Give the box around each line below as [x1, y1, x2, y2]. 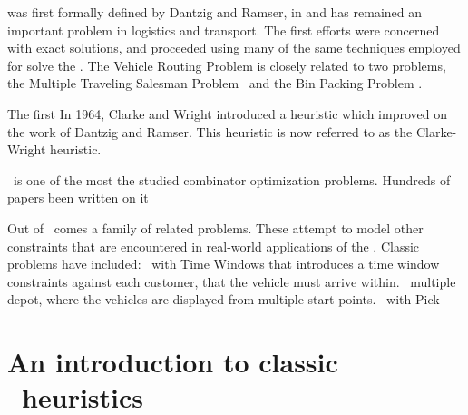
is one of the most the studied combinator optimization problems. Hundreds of [13, 170, 451, 189]
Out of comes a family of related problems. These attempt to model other [7, 218, 424, 237]
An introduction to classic [7, 343, 338, 380]
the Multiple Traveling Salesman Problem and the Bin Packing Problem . [7, 74, 423, 93]
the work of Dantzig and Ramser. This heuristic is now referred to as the [7, 122, 413, 141]
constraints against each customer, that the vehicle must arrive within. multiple [7, 272, 456, 291]
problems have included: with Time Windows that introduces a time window [7, 254, 440, 273]
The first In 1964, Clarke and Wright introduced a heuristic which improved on [7, 104, 447, 123]
